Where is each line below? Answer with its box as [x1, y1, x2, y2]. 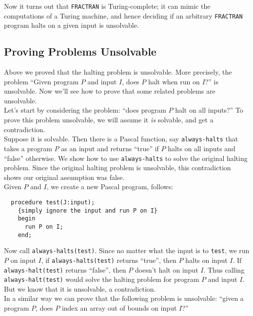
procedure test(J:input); [11, 198, 95, 206]
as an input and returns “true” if [61, 143, 159, 153]
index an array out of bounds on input [61, 303, 177, 313]
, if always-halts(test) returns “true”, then [41, 255, 176, 265]
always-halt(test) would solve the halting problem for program [4, 274, 199, 284]
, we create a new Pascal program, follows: [46, 181, 174, 192]
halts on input [185, 255, 228, 265]
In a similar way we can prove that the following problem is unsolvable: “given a [4, 293, 244, 303]
